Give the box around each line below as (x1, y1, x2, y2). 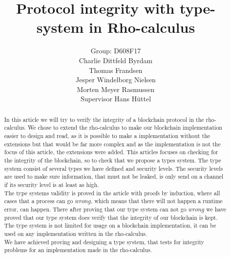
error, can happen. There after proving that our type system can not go (4, 205, 187, 213)
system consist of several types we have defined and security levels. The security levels (4, 164, 223, 172)
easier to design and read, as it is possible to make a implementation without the (4, 131, 210, 140)
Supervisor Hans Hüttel (80, 93, 151, 104)
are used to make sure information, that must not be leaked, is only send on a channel (4, 172, 224, 181)
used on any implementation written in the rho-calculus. (4, 229, 147, 237)
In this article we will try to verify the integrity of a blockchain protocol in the (4, 115, 204, 123)
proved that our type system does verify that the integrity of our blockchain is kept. (4, 213, 218, 221)
